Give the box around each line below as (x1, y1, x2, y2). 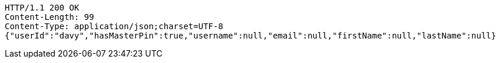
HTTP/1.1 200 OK (5, 3, 80, 12)
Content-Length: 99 (5, 12, 94, 22)
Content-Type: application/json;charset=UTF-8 (5, 22, 223, 31)
